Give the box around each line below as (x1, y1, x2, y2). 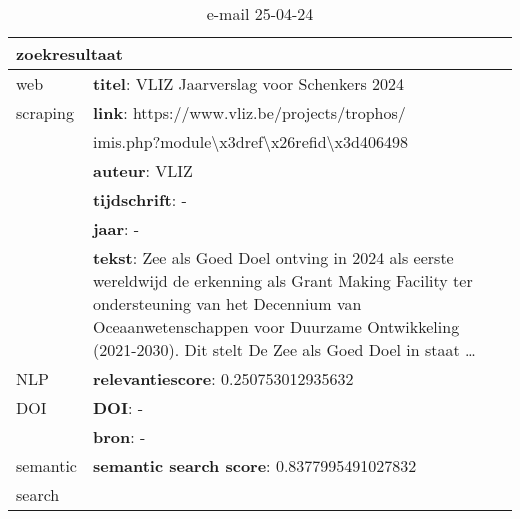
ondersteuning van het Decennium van (92, 292, 362, 315)
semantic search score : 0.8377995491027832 (92, 454, 417, 477)
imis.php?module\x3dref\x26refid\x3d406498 (92, 130, 408, 153)
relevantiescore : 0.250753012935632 (92, 367, 354, 390)
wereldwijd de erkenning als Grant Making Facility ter (92, 269, 473, 292)
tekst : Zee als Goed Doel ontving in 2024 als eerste (92, 246, 454, 269)
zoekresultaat (16, 42, 123, 65)
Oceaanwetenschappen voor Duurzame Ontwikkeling (92, 315, 460, 338)
